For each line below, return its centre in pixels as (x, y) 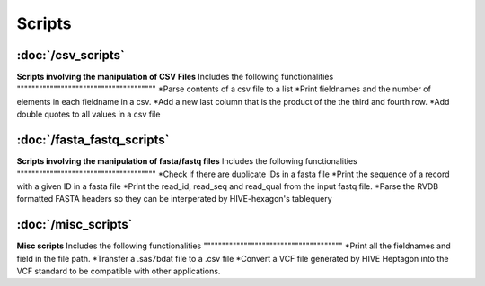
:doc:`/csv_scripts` (71, 55)
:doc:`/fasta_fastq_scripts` (93, 140)
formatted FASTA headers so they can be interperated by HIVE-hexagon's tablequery (174, 199)
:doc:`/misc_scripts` (75, 225)
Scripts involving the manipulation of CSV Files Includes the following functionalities (175, 77)
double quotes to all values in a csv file (88, 114)
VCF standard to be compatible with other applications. (119, 271)
